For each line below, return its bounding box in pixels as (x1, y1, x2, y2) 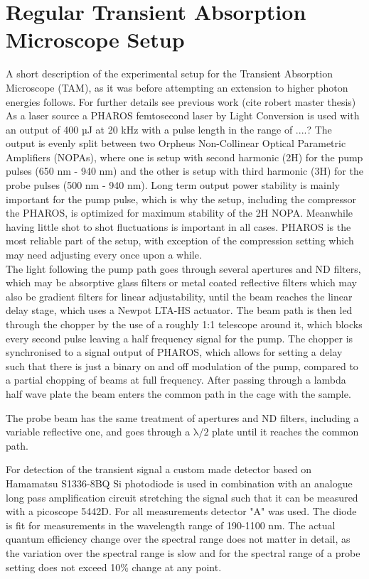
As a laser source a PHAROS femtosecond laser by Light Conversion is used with (6, 108, 360, 123)
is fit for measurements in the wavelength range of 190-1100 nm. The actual (6, 517, 336, 532)
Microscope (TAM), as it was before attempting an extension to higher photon (6, 80, 348, 94)
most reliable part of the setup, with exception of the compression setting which (6, 233, 354, 248)
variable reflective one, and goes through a (6, 424, 191, 439)
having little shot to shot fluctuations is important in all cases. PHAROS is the (6, 219, 351, 234)
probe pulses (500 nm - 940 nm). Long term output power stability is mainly (6, 178, 341, 193)
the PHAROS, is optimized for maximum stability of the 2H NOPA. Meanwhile (6, 205, 353, 220)
